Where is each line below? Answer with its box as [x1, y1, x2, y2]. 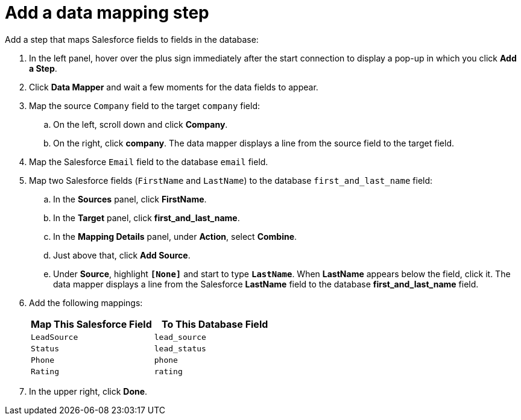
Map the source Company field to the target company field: [29, 100, 260, 111]
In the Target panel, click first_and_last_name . [53, 212, 240, 223]
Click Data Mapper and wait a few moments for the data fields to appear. [29, 81, 318, 92]
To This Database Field [161, 318, 268, 330]
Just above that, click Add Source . [53, 249, 191, 260]
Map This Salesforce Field [31, 318, 152, 330]
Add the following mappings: [29, 297, 143, 308]
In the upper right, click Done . [29, 386, 148, 396]
